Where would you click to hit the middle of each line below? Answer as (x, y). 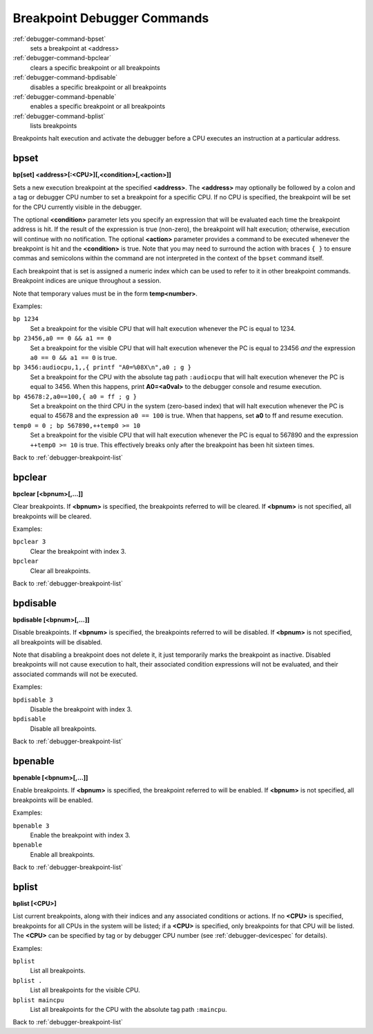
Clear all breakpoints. (60, 570)
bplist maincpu (39, 1000)
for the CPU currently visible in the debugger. (77, 207)
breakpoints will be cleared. (52, 516)
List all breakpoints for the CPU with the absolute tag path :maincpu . (128, 1009)
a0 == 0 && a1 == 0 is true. (74, 357)
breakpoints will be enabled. (53, 800)
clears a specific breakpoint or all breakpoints (95, 67)
